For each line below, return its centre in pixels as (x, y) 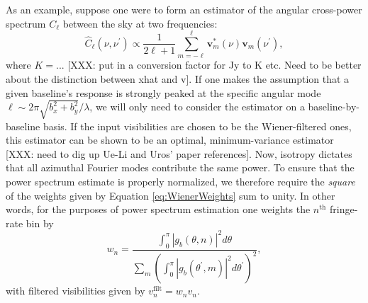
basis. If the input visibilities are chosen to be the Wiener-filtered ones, (197, 126)
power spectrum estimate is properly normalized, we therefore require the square (180, 182)
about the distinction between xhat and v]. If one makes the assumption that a (178, 78)
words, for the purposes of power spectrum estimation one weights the (158, 209)
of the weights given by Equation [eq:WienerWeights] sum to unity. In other (171, 195)
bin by (40, 223)
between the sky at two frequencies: (140, 23)
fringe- (344, 209)
